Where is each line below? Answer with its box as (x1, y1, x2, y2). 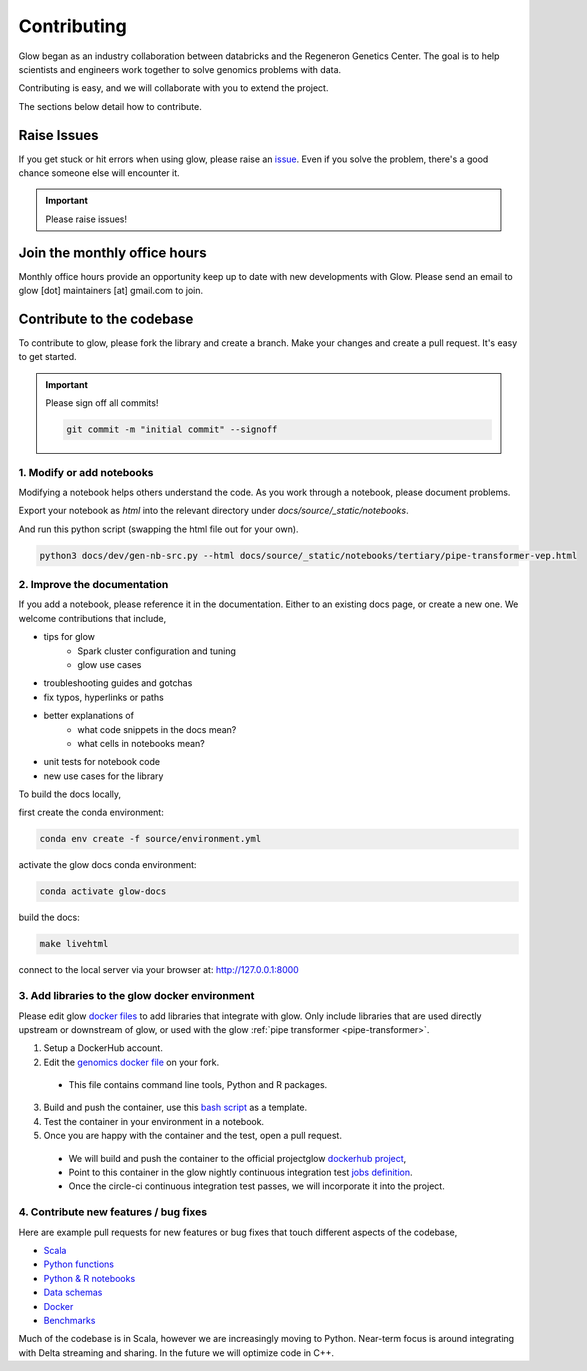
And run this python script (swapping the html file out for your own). (18, 523, 299, 535)
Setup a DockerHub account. (43, 1042, 164, 1054)
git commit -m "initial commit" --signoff (66, 424, 278, 435)
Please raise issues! (45, 213, 128, 225)
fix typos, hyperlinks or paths (43, 691, 164, 703)
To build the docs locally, (18, 788, 122, 800)
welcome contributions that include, (18, 612, 167, 624)
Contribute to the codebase (18, 310, 194, 327)
